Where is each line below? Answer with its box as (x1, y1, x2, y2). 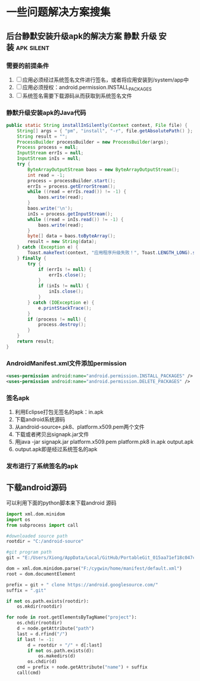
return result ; (17, 338, 55, 344)
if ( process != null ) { (27, 316, 86, 322)
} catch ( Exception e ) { (17, 244, 79, 250)
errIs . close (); (48, 272, 86, 278)
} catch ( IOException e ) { (27, 299, 95, 306)
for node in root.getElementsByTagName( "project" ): (6, 614, 137, 620)
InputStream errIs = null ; (17, 150, 84, 156)
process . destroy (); (37, 322, 86, 328)
